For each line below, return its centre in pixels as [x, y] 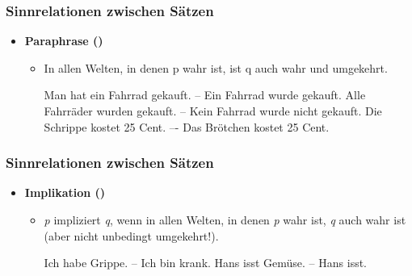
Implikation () [65, 192]
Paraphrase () [64, 41]
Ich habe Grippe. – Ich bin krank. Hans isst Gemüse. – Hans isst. [205, 263]
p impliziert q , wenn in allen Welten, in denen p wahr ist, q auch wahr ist [225, 220]
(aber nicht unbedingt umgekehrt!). [131, 235]
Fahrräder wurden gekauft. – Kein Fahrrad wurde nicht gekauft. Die [213, 111]
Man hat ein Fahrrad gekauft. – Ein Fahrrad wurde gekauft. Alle [205, 95]
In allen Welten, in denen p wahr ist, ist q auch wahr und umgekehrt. [216, 67]
